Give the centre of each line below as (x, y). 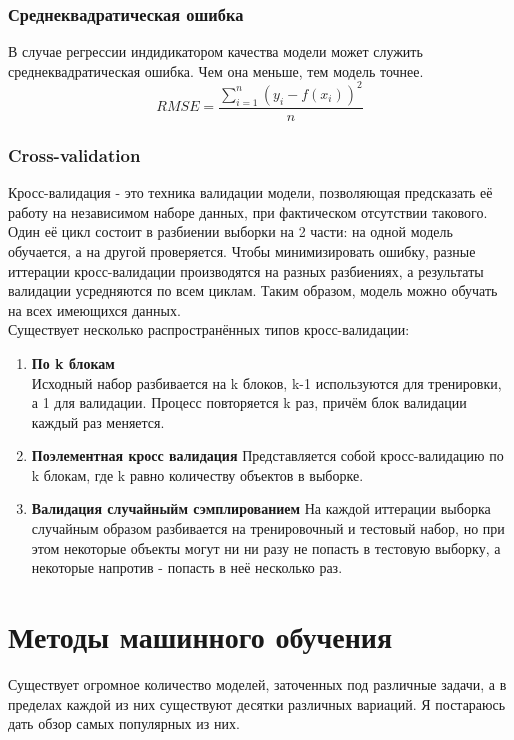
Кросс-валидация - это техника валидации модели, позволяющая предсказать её (250, 192)
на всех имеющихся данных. (94, 309)
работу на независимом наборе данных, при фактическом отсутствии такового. (248, 211)
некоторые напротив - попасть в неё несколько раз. (187, 567)
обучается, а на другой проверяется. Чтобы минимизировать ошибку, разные (242, 250)
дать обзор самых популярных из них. (124, 723)
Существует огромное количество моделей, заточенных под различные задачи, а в (257, 683)
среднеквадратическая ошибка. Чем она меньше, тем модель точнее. (216, 70)
